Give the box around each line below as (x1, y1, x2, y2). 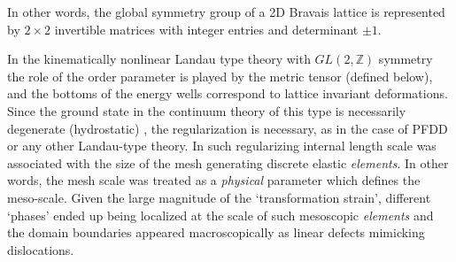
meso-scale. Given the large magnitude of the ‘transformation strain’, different (7, 188, 431, 206)
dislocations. (7, 240, 74, 258)
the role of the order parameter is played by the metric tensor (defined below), (7, 66, 433, 85)
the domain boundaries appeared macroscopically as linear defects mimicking (7, 223, 425, 242)
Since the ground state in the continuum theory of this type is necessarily (7, 101, 406, 119)
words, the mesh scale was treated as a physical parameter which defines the (7, 171, 421, 189)
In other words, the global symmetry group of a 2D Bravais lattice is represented (7, 3, 445, 20)
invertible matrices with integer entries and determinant (54, 19, 359, 38)
